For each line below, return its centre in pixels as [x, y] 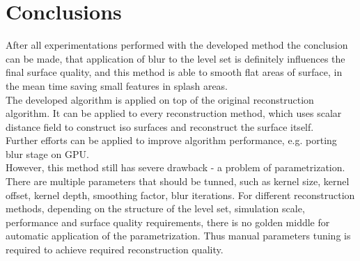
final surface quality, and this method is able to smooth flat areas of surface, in [174, 72]
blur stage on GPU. [47, 153]
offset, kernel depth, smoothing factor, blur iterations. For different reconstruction [180, 195]
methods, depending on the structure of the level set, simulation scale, [155, 208]
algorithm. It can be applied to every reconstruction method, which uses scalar [174, 113]
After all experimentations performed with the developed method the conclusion [177, 45]
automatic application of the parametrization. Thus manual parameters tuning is [178, 236]
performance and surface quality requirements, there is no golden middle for [168, 222]
